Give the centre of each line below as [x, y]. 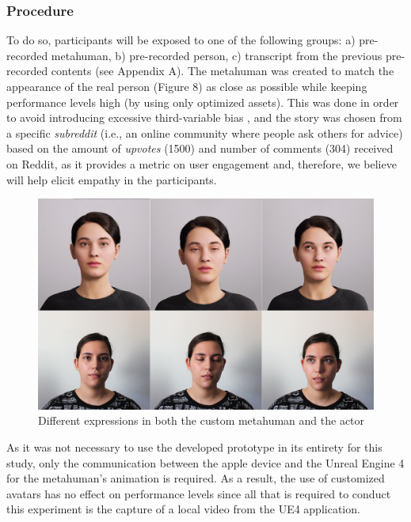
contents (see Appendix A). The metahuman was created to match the [223, 71]
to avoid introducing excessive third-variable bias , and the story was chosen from [204, 117]
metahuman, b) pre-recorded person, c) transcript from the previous [217, 55]
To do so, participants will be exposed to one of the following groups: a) [181, 40]
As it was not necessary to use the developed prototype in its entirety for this [194, 447]
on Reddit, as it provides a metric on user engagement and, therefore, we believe [202, 163]
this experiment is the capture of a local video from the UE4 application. [183, 509]
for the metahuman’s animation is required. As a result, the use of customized [196, 478]
